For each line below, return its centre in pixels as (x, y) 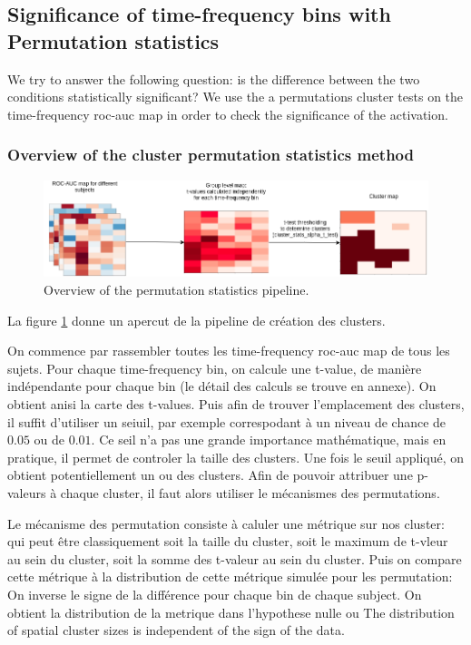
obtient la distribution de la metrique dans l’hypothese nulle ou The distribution (231, 612)
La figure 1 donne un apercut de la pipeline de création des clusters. (196, 320)
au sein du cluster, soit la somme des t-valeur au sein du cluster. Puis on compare (235, 558)
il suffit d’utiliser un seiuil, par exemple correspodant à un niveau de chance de (227, 421)
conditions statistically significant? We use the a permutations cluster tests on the (235, 97)
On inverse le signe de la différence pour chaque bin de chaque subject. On (215, 594)
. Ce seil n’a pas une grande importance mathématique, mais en (269, 440)
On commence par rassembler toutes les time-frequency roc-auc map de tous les (229, 351)
